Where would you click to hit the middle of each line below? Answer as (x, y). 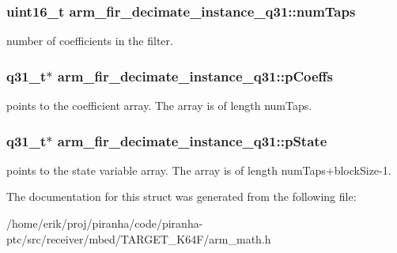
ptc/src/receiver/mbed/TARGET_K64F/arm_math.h (139, 238)
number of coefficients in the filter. (90, 41)
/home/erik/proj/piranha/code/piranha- (105, 223)
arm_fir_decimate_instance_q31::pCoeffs (195, 76)
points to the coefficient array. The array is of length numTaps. (159, 106)
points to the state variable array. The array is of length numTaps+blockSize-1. (199, 170)
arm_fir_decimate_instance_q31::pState (192, 140)
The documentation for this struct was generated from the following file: (181, 196)
